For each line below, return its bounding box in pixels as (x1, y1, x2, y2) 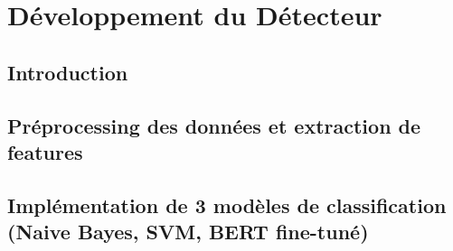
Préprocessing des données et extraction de (7, 111, 421, 139)
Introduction (7, 58, 128, 86)
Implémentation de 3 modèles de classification (7, 191, 447, 218)
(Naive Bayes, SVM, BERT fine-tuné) (7, 218, 369, 246)
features (7, 137, 83, 165)
